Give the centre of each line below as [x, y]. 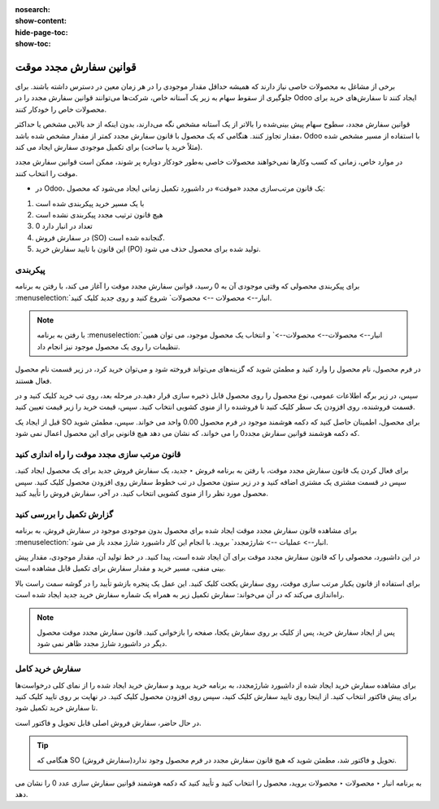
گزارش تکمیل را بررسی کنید [64, 514]
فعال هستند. [33, 380]
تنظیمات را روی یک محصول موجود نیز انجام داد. [109, 346]
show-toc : [33, 44]
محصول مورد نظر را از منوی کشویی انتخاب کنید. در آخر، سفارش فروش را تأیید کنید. [141, 494]
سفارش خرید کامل [48, 669]
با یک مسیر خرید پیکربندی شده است [90, 203]
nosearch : [33, 9]
